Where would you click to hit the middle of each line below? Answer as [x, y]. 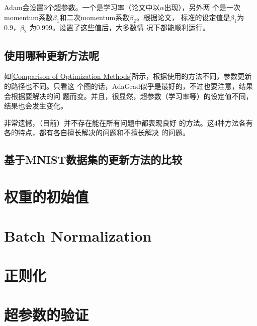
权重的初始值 [47, 196]
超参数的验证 [47, 315]
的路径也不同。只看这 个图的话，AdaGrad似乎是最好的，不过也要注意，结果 [128, 86]
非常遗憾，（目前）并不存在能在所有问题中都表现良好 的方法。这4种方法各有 [128, 122]
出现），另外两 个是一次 [202, 7]
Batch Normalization [78, 236]
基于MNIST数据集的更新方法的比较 [93, 159]
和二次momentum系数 [95, 17]
